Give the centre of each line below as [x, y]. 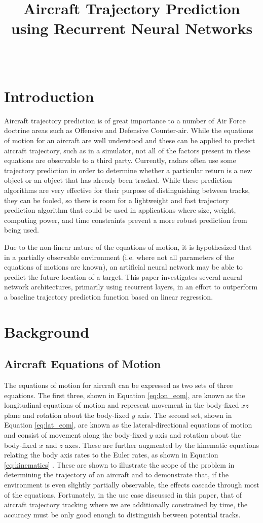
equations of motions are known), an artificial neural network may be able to [123, 267]
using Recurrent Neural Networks [132, 28]
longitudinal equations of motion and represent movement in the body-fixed [122, 405]
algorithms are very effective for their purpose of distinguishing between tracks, [127, 190]
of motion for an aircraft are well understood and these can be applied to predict [130, 140]
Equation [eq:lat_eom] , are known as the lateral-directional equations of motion [128, 425]
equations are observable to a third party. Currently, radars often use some [120, 160]
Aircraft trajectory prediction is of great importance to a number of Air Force [125, 120]
